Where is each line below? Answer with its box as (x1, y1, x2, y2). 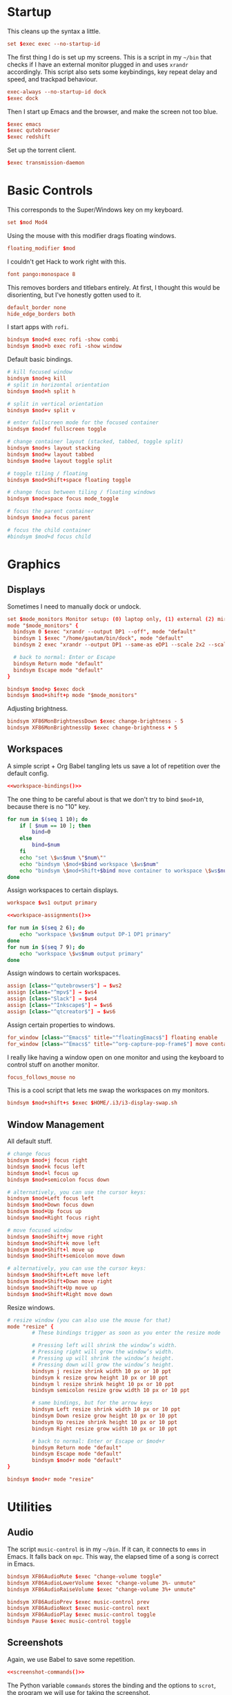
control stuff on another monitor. (7, 1060, 99, 1068)
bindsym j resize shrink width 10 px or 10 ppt (32, 1367, 171, 1375)
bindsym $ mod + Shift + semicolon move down (7, 1252, 126, 1259)
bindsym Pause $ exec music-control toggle (7, 1618, 131, 1625)
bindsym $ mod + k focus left (7, 1163, 85, 1170)
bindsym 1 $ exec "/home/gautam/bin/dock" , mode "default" (13, 635, 184, 642)
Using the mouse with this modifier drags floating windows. (7, 231, 177, 239)
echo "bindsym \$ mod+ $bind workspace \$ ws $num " (19, 860, 159, 868)
